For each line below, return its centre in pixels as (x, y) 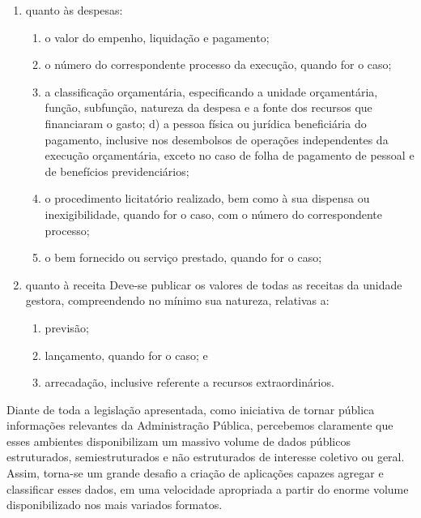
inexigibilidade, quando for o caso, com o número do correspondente (214, 214)
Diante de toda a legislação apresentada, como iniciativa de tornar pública (191, 409)
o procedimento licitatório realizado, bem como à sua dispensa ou (207, 198)
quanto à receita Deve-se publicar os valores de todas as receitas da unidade (214, 284)
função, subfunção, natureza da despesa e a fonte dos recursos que (208, 107)
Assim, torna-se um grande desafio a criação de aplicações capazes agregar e (195, 473)
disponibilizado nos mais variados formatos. (115, 505)
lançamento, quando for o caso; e (126, 355)
